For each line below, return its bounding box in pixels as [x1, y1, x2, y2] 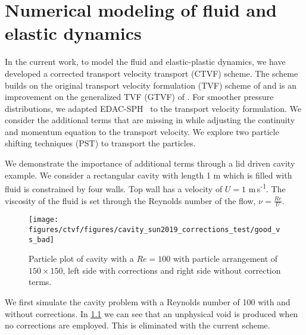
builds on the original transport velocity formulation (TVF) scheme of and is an [5, 79, 296, 91]
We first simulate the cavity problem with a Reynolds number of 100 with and [5, 296, 291, 308]
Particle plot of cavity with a [29, 252, 134, 265]
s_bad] [29, 235, 54, 244]
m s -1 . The [248, 181, 286, 195]
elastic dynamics [5, 21, 142, 45]
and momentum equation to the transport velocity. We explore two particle [5, 125, 279, 137]
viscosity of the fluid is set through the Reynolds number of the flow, [5, 194, 256, 206]
